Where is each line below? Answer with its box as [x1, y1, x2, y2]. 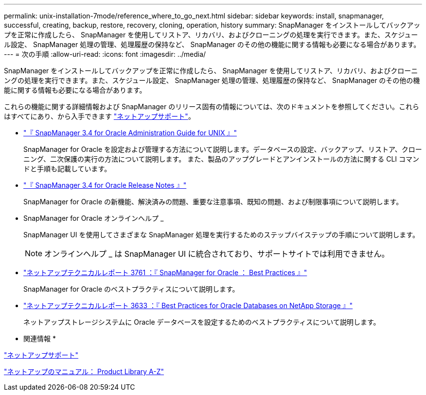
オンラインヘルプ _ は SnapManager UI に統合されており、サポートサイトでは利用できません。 [44, 249, 390, 259]
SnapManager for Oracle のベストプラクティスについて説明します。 [23, 285, 239, 293]
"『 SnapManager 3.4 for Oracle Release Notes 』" [23, 181, 187, 189]
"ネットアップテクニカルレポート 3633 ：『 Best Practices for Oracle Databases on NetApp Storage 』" [23, 301, 353, 310]
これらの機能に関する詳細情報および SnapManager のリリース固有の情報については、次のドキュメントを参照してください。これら [4, 102, 419, 111]
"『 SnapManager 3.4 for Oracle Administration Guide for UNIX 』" [23, 129, 237, 137]
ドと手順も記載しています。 [23, 165, 111, 173]
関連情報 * [23, 334, 56, 343]
